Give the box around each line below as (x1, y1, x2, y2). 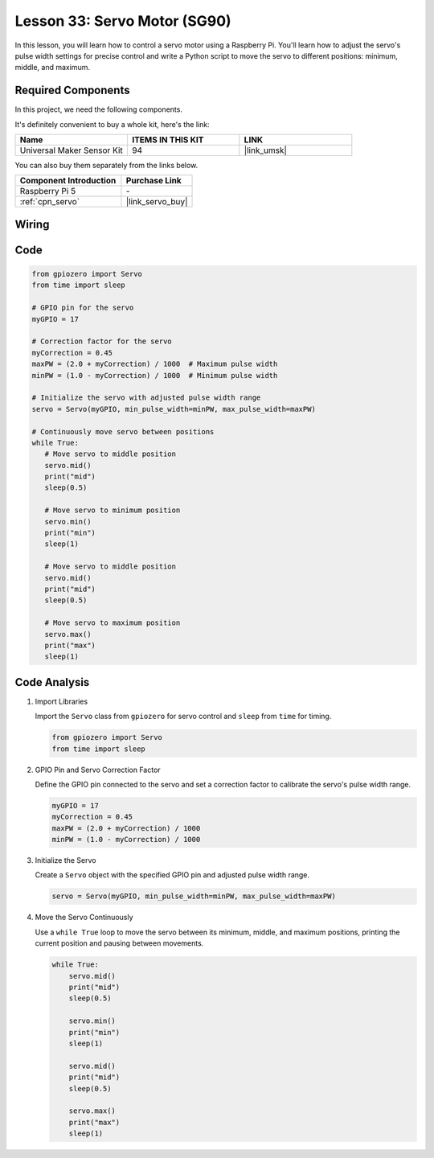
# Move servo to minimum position (44, 506, 181, 515)
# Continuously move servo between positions (31, 427, 215, 436)
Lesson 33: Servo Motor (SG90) (14, 12, 232, 30)
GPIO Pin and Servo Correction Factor (35, 765, 161, 774)
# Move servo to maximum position (44, 618, 181, 627)
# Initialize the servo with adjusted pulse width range (31, 393, 261, 402)
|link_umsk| (244, 145, 287, 156)
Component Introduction (19, 175, 117, 187)
